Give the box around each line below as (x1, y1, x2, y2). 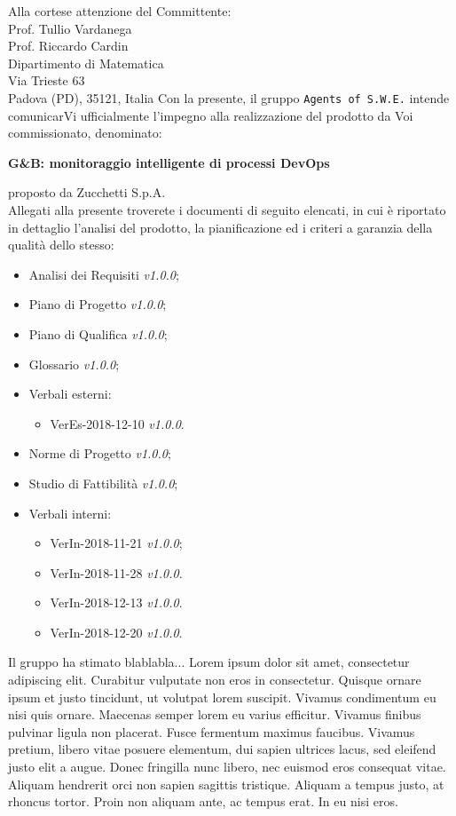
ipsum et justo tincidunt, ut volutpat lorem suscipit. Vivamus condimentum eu (8, 687, 436, 706)
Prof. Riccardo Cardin (8, 36, 129, 55)
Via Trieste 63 (8, 71, 85, 90)
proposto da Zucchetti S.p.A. (8, 183, 166, 202)
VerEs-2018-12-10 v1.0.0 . (50, 414, 185, 432)
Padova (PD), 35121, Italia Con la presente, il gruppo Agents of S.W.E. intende (8, 88, 450, 107)
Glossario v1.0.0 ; (28, 354, 120, 373)
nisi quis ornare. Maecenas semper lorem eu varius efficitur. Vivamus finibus (8, 705, 421, 724)
